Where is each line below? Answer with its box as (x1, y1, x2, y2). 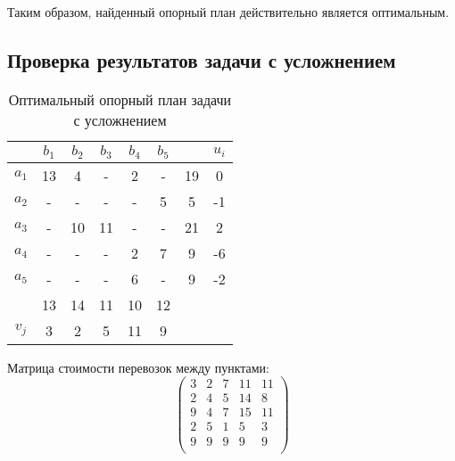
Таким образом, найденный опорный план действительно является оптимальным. (7, 3, 450, 21)
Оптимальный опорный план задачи (8, 88, 232, 110)
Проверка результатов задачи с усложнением (7, 45, 396, 73)
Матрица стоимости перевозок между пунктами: (7, 358, 270, 376)
